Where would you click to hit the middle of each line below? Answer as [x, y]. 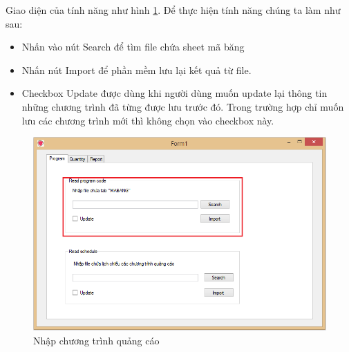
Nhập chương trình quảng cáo [96, 340]
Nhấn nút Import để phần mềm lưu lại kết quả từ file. [136, 70]
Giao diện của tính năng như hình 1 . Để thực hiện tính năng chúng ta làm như [173, 10]
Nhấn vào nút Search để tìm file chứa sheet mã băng [133, 47]
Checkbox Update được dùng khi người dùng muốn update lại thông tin [174, 93]
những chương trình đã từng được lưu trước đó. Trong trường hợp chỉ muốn [183, 106]
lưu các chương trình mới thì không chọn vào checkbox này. [148, 120]
